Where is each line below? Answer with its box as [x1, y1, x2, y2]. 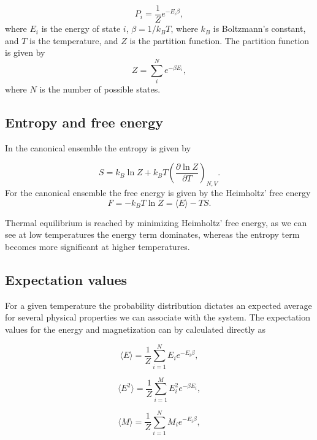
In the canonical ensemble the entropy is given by [5, 141, 191, 154]
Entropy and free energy [5, 112, 164, 131]
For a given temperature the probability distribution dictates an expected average [5, 298, 312, 311]
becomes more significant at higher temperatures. [5, 240, 190, 252]
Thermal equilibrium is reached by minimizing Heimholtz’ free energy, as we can [5, 216, 307, 229]
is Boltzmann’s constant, [213, 22, 306, 35]
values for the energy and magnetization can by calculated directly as [5, 322, 265, 335]
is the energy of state [41, 22, 121, 35]
